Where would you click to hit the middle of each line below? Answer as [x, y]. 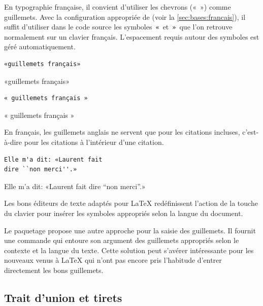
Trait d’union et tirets [63, 297]
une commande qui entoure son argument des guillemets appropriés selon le [122, 240]
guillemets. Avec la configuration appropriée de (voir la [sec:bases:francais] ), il [125, 17]
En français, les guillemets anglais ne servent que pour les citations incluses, [122, 132]
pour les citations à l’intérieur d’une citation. [94, 142]
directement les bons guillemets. [54, 270]
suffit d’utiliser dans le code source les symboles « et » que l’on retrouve [118, 27]
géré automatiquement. [40, 47]
